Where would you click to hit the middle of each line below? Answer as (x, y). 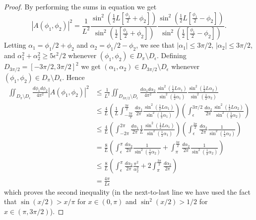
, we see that (155, 45)
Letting (15, 45)
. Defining (172, 55)
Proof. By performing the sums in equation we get (80, 6)
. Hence (73, 77)
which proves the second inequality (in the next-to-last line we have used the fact (127, 191)
